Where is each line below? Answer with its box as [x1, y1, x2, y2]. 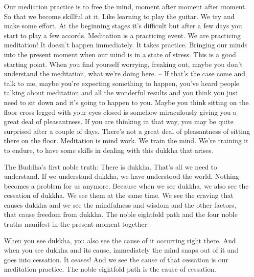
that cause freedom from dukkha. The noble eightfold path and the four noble [4, 209, 238, 219]
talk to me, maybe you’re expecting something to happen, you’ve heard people [4, 78, 239, 88]
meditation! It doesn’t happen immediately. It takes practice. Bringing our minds [4, 40, 248, 50]
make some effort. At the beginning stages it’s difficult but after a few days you [4, 21, 242, 31]
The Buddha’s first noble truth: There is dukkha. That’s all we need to [4, 161, 217, 171]
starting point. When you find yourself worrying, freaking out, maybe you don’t [4, 59, 243, 69]
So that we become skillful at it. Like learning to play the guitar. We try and [4, 11, 235, 21]
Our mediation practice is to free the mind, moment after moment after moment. [4, 1, 247, 11]
